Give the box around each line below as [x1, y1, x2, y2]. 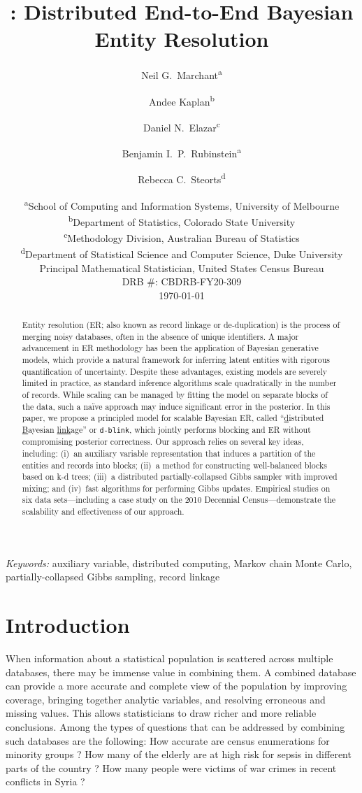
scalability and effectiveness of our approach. [22, 506, 184, 517]
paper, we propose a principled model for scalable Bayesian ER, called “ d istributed [22, 412, 324, 424]
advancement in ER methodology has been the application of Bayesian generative [22, 342, 319, 354]
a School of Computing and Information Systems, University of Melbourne [24, 196, 340, 213]
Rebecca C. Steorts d [138, 170, 226, 186]
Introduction [6, 610, 130, 639]
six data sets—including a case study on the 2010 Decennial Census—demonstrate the [22, 494, 336, 506]
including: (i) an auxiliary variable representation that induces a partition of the [22, 447, 316, 459]
